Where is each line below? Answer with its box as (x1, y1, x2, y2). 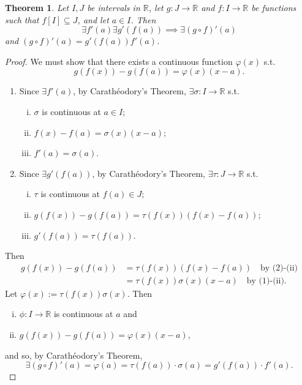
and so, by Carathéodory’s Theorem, (5, 348, 143, 361)
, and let (77, 13, 109, 26)
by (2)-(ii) (260, 263, 298, 272)
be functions (251, 1, 296, 13)
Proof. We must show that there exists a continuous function (5, 54, 233, 67)
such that (5, 13, 39, 26)
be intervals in (87, 1, 140, 13)
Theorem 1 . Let (5, 1, 69, 13)
